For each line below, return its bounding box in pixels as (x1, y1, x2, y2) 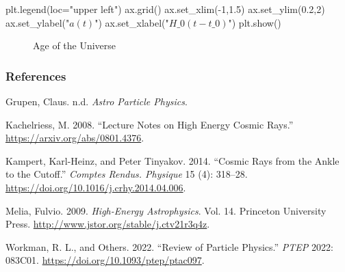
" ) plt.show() (228, 15, 281, 29)
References (5, 67, 66, 84)
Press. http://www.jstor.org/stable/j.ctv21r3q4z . (5, 217, 210, 231)
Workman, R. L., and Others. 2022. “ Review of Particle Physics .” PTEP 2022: (5, 239, 333, 254)
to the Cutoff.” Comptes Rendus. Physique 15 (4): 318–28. (5, 167, 248, 181)
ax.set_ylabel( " (5, 15, 70, 29)
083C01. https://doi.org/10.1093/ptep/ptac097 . (5, 253, 205, 267)
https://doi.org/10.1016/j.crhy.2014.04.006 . (5, 180, 186, 194)
